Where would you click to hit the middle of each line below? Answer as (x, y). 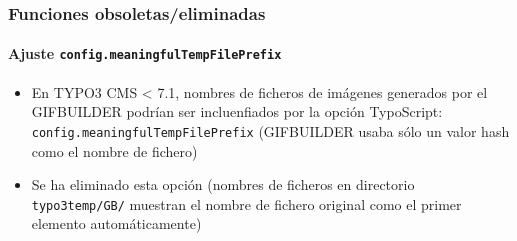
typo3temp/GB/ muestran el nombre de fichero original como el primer (246, 203)
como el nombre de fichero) (114, 150)
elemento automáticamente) (116, 223)
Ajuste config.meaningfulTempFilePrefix (145, 53)
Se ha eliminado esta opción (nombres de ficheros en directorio (223, 184)
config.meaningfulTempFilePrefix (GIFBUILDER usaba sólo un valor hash (270, 130)
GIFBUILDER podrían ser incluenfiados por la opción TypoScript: (237, 111)
